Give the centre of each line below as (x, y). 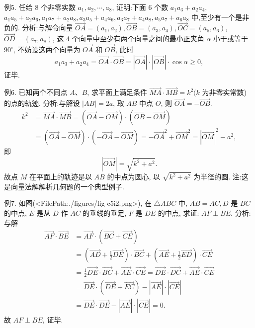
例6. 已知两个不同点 (36, 92)
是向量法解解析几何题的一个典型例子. (64, 186)
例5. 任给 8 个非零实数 (40, 7)
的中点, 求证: (178, 213)
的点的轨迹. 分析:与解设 (42, 103)
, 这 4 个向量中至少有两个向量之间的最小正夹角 (128, 39)
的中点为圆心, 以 (133, 177)
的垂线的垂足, (105, 213)
